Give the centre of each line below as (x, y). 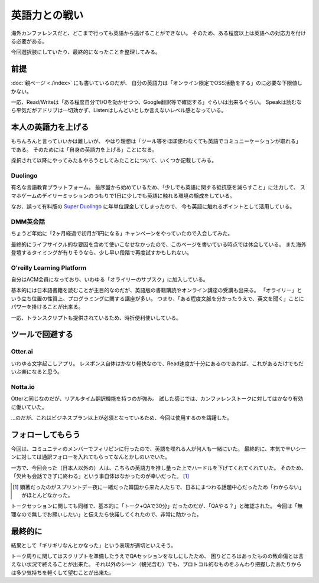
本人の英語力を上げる (50, 127)
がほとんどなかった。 (47, 495)
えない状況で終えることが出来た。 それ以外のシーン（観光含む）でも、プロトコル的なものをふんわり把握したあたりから (156, 564)
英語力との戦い (47, 15)
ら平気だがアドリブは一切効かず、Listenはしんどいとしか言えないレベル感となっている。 (119, 110)
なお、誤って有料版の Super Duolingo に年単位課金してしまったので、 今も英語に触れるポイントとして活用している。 (153, 207)
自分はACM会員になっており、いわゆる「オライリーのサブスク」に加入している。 (110, 280)
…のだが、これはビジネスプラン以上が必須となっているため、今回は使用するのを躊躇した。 (122, 418)
